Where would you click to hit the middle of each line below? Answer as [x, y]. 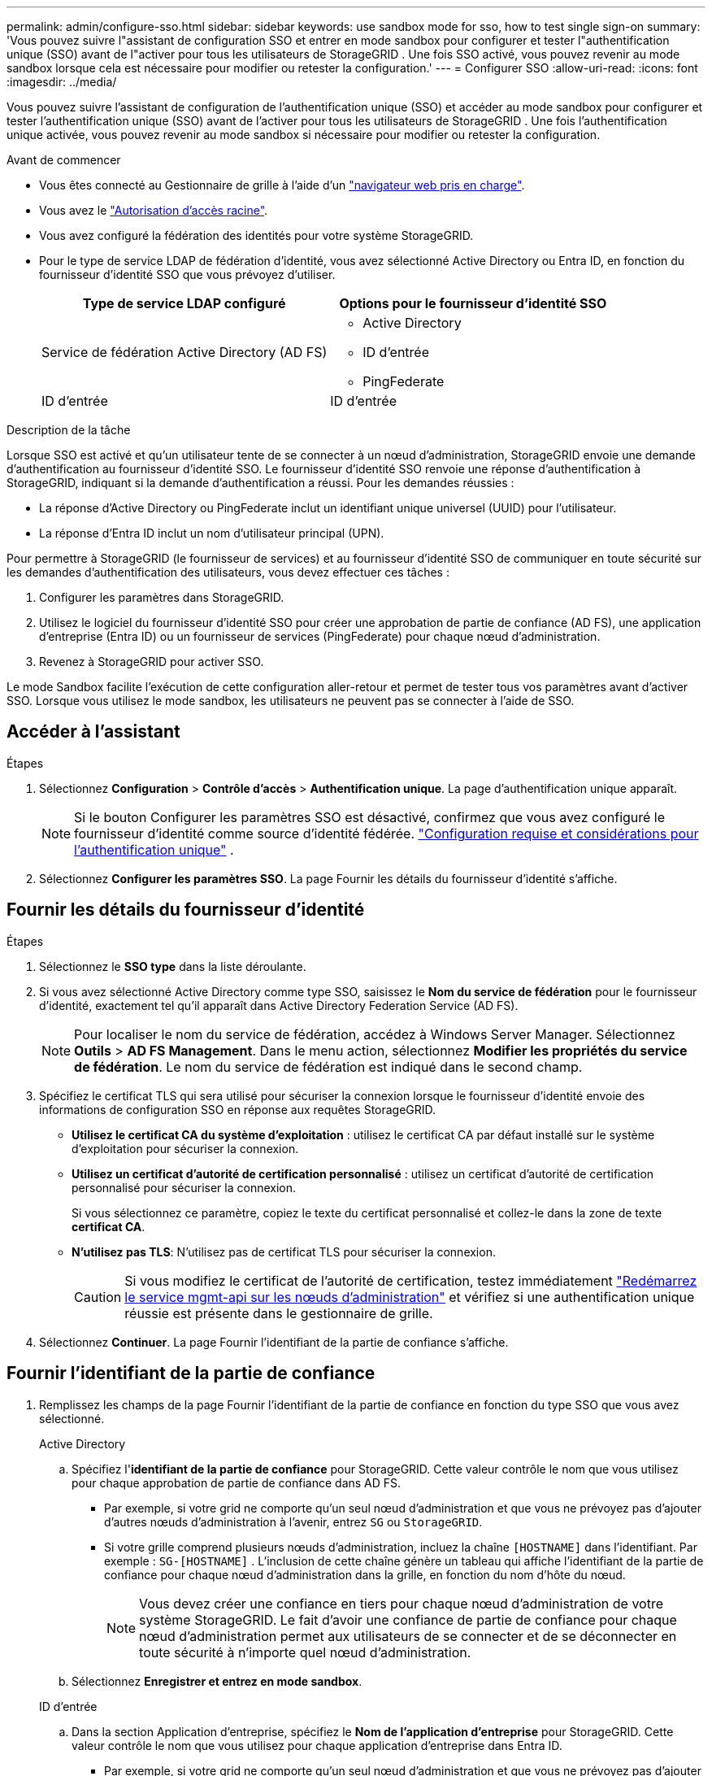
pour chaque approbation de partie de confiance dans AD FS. [237, 1482]
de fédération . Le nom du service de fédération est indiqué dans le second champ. [328, 1066]
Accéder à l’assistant [93, 732]
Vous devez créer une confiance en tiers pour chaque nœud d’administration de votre [401, 1603]
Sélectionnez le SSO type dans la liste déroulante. [173, 966]
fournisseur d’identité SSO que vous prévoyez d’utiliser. [187, 274]
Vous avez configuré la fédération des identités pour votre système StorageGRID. [256, 235]
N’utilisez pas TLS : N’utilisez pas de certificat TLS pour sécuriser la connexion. [284, 1251]
